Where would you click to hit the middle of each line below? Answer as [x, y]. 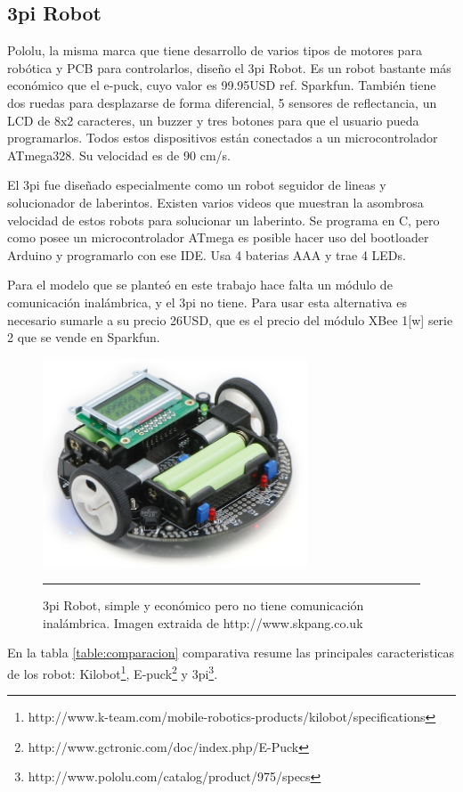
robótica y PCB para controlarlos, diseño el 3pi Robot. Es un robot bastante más [229, 67]
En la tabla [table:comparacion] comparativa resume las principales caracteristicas [231, 653]
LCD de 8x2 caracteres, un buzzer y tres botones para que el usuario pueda [213, 120]
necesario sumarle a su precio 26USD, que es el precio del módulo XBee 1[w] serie [230, 319]
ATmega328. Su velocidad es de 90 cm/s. [119, 155]
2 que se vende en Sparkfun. [84, 337]
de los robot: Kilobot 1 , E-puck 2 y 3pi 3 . [113, 672]
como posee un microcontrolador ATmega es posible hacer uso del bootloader [218, 237]
